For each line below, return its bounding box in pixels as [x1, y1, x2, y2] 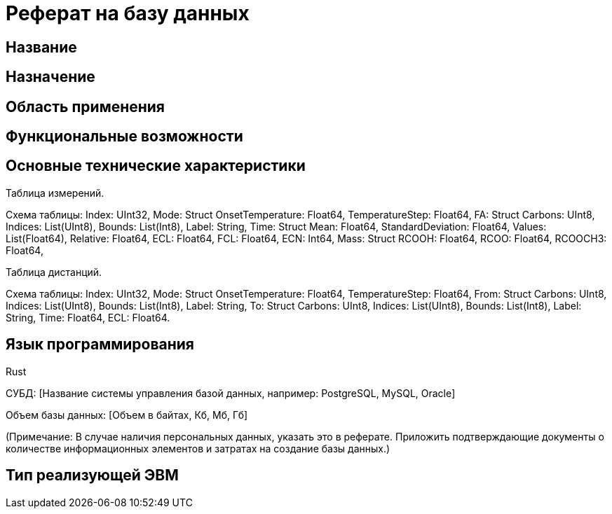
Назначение [6, 68, 95, 86]
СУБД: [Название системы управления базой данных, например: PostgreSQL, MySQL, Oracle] [6, 387, 456, 399]
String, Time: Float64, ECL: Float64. [6, 311, 170, 324]
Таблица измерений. [6, 186, 104, 199]
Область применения [6, 97, 165, 116]
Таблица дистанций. [6, 265, 102, 278]
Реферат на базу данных [6, 1, 250, 25]
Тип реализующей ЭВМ [6, 466, 179, 485]
